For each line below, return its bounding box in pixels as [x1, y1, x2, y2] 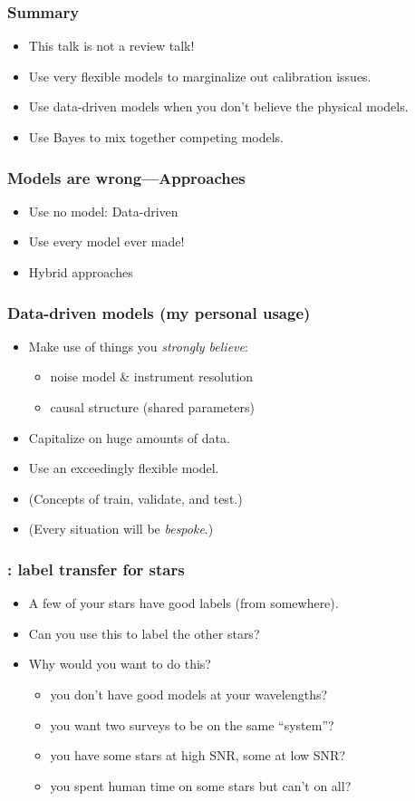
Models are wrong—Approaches [7, 166, 246, 188]
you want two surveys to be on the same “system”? [50, 715, 334, 734]
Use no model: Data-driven [28, 201, 179, 220]
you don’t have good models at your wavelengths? [50, 684, 328, 703]
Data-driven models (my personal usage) [7, 301, 311, 323]
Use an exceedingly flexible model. [28, 458, 219, 478]
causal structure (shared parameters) [50, 398, 255, 416]
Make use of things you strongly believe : [28, 336, 248, 355]
